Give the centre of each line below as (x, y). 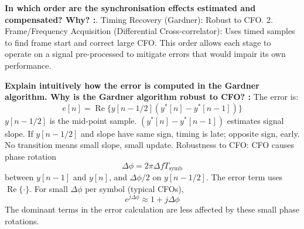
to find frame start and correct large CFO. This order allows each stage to (138, 42)
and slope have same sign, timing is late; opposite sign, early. (190, 133)
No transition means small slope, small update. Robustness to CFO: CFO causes (150, 145)
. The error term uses (244, 176)
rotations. (22, 220)
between (19, 176)
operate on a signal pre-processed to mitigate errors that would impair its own (145, 54)
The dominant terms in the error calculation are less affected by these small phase (152, 209)
